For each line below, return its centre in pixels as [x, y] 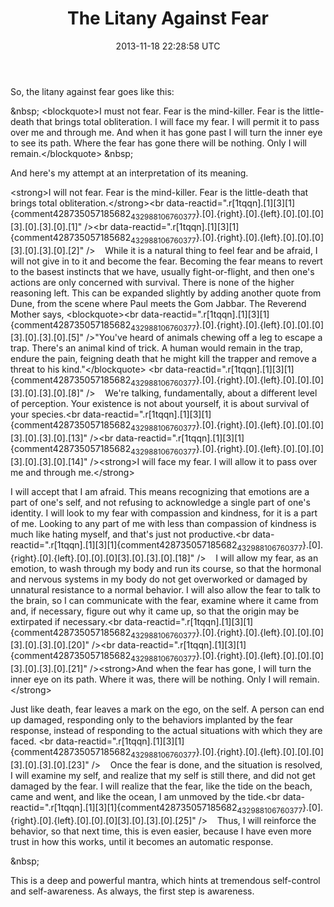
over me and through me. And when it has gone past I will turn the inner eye [166, 132]
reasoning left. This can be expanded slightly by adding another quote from [166, 293]
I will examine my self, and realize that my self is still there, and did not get [163, 775]
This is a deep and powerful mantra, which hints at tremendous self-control [165, 880]
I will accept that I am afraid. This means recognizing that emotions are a [160, 491]
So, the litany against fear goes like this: [92, 91]
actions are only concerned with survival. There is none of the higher [152, 282]
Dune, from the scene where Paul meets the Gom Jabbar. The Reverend [158, 303]
